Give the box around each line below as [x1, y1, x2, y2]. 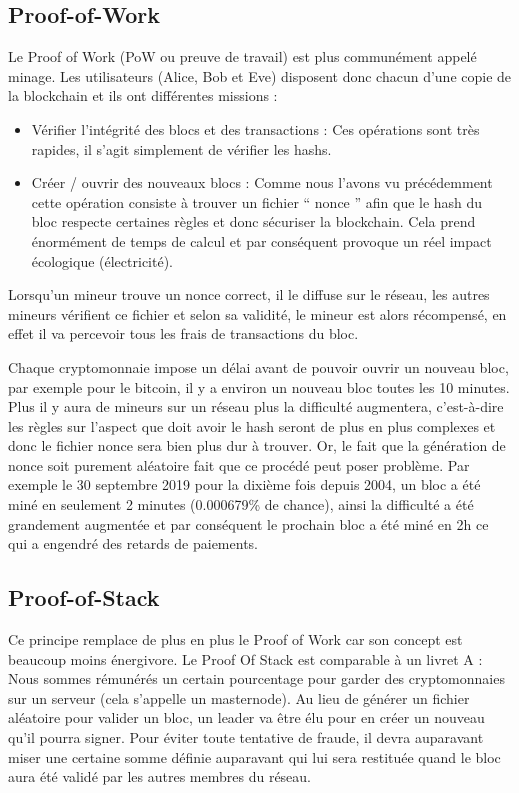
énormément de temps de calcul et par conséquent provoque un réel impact [31, 230, 492, 251]
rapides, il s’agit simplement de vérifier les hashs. [31, 138, 332, 159]
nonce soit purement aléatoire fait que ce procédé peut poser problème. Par [8, 454, 470, 475]
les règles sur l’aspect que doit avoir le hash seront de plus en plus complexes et [8, 415, 496, 436]
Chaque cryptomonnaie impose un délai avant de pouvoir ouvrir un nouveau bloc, [8, 356, 509, 377]
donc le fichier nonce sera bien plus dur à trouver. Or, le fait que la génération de [8, 435, 506, 456]
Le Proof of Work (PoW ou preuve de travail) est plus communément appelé [8, 46, 477, 67]
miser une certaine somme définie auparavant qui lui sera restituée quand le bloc [8, 746, 501, 767]
